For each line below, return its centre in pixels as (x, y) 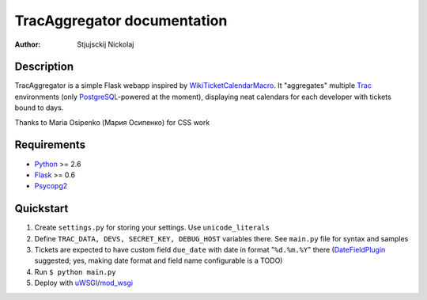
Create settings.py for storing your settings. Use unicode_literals (152, 228)
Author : (28, 44)
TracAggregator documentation (121, 21)
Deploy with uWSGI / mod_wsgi (84, 283)
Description (44, 67)
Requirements (50, 145)
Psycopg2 (51, 186)
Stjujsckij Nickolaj (106, 44)
